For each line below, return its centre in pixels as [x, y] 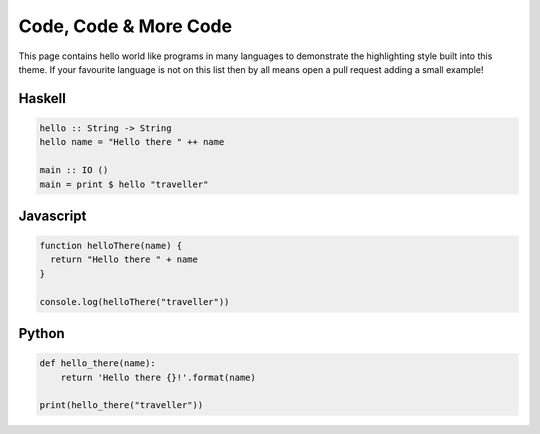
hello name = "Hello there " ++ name [132, 142]
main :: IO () [74, 170]
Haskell [42, 98]
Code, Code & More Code [125, 26]
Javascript [52, 215]
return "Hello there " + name [124, 259]
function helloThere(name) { [111, 246]
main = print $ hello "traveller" [124, 184]
